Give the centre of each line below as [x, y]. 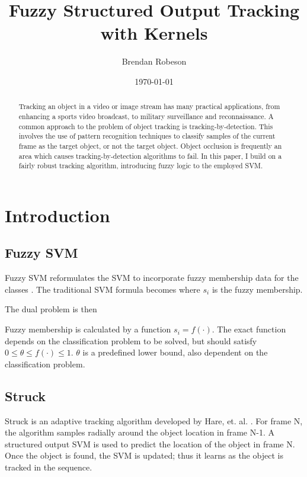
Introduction [57, 215]
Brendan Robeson [154, 61]
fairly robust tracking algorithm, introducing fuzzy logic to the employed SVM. [141, 166]
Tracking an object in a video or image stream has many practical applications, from [149, 106]
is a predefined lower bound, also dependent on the [175, 352]
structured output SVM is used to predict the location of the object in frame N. [150, 444]
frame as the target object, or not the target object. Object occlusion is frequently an [150, 145]
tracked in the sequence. [49, 467]
